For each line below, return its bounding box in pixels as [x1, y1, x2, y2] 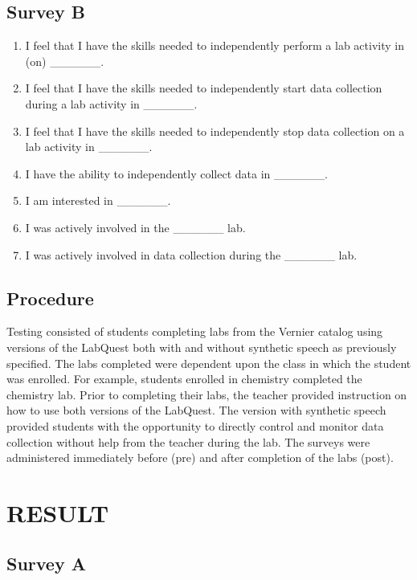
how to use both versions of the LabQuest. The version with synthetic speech [6, 402, 386, 419]
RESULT [6, 496, 109, 529]
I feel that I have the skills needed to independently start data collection [25, 80, 382, 96]
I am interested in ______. [25, 192, 171, 209]
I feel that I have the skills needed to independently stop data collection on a [25, 122, 405, 139]
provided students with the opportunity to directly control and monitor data [6, 417, 384, 434]
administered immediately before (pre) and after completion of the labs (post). [6, 449, 394, 466]
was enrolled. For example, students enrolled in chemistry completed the [6, 370, 362, 387]
